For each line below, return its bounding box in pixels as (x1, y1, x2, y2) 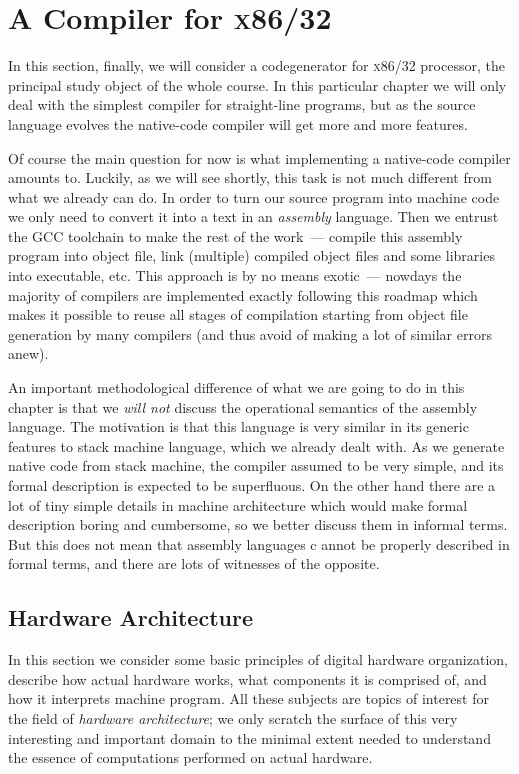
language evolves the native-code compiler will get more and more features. (8, 113, 468, 134)
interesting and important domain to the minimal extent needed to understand (8, 727, 491, 748)
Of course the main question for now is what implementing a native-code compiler (8, 147, 511, 168)
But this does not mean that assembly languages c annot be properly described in (8, 533, 510, 554)
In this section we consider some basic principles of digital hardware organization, (8, 649, 508, 670)
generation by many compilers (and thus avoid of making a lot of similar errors (8, 323, 492, 344)
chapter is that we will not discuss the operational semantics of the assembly (8, 396, 478, 417)
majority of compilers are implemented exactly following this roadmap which (8, 284, 478, 305)
